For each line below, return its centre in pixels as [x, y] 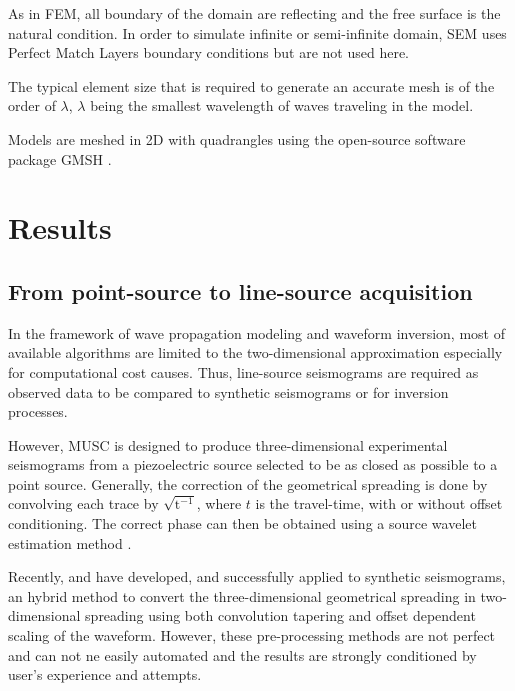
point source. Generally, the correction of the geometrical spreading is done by [248, 483]
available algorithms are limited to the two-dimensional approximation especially [255, 352]
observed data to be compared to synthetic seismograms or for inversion [228, 391]
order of [32, 105]
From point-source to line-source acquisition [240, 290]
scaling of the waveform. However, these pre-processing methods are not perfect [252, 635]
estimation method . [70, 542]
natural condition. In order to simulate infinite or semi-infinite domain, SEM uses [257, 32]
